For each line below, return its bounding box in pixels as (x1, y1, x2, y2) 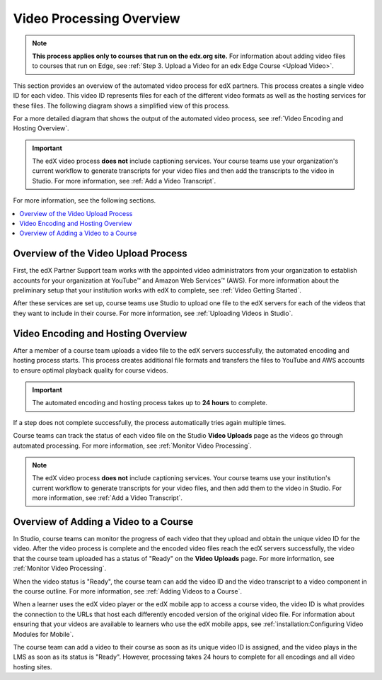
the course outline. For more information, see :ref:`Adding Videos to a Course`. (13, 586, 242, 595)
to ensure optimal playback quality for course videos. (13, 365, 168, 375)
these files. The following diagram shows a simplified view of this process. (13, 101, 230, 110)
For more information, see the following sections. (13, 196, 156, 205)
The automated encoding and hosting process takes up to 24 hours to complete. (32, 399, 268, 407)
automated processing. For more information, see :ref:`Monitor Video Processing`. (13, 441, 253, 450)
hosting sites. (13, 662, 52, 671)
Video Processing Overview (13, 11, 180, 26)
